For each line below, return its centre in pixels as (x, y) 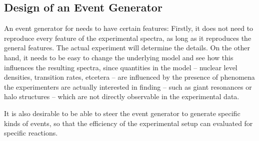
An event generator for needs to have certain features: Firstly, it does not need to (129, 28)
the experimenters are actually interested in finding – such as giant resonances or (128, 86)
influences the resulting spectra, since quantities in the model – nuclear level (121, 67)
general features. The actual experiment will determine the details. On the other (127, 48)
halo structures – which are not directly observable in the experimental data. (122, 96)
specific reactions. (31, 133)
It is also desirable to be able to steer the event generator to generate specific (122, 113)
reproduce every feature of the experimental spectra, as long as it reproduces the (128, 38)
